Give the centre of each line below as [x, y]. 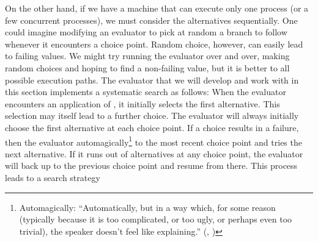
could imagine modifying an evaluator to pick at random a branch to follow [146, 32]
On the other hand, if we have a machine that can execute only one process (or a [157, 8]
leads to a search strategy [53, 177]
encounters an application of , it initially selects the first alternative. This [142, 103]
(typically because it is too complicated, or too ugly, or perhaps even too [156, 219]
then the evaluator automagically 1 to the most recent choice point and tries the [153, 141]
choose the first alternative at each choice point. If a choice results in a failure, [152, 127]
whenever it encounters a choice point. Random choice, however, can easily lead [154, 44]
